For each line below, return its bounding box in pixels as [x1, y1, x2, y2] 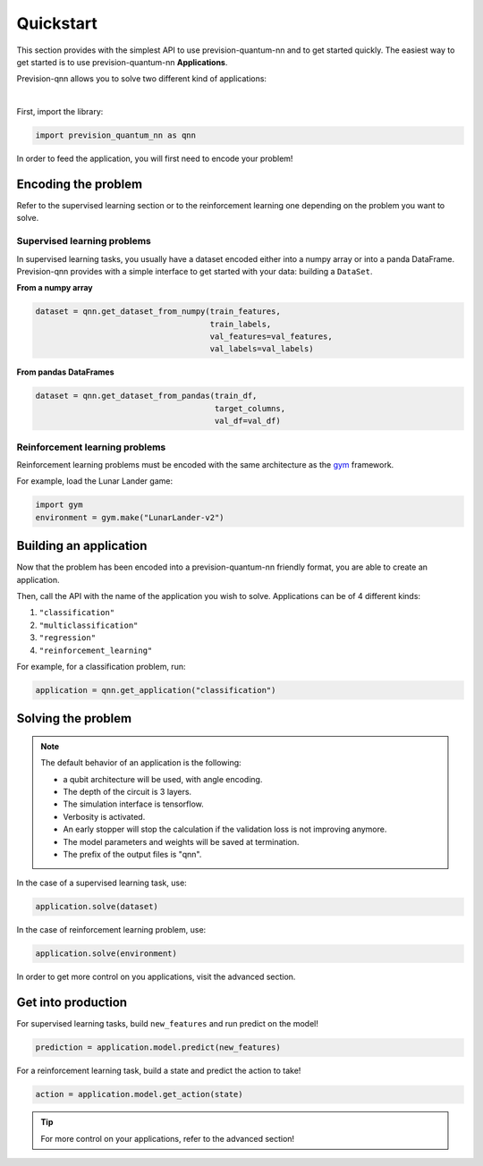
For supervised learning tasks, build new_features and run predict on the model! [16, 1018, 319, 1029]
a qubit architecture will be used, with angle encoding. [63, 773, 263, 784]
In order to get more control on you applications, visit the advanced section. [16, 971, 296, 983]
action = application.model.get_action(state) [35, 1089, 243, 1100]
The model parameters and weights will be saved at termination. [63, 836, 300, 847]
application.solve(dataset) [35, 901, 158, 912]
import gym [35, 500, 83, 510]
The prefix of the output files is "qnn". [63, 849, 202, 860]
